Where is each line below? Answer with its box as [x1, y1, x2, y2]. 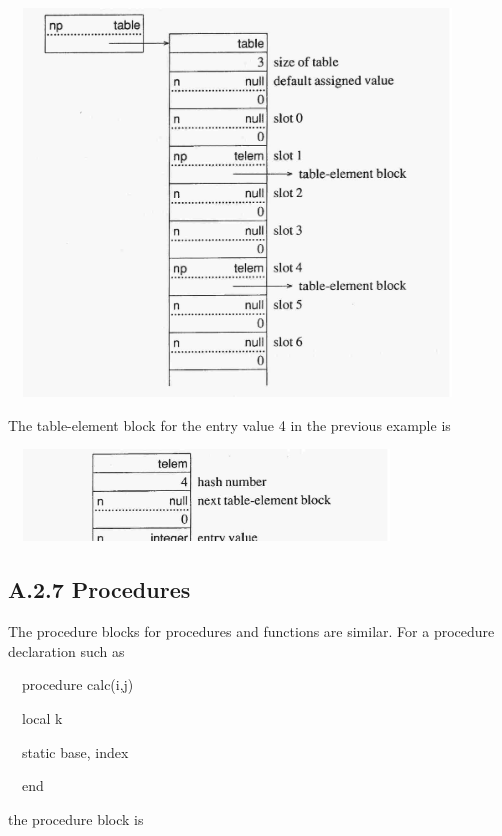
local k [21, 707, 63, 728]
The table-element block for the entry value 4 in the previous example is [8, 414, 451, 435]
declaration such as [8, 640, 125, 661]
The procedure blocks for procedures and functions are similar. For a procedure [8, 621, 495, 642]
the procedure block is [8, 808, 144, 829]
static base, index [21, 741, 129, 762]
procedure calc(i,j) [21, 674, 134, 695]
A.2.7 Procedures [8, 574, 191, 605]
